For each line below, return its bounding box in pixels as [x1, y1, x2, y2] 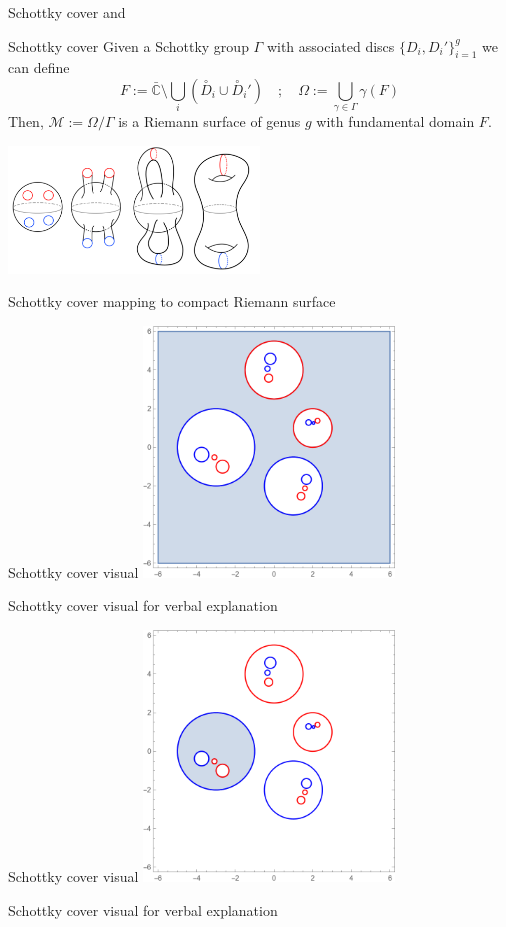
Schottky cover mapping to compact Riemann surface [8, 291, 336, 312]
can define [8, 57, 70, 78]
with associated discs [266, 35, 395, 56]
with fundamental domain [316, 111, 475, 132]
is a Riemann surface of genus [118, 111, 301, 132]
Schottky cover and [8, 2, 126, 22]
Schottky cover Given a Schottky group [8, 35, 249, 56]
